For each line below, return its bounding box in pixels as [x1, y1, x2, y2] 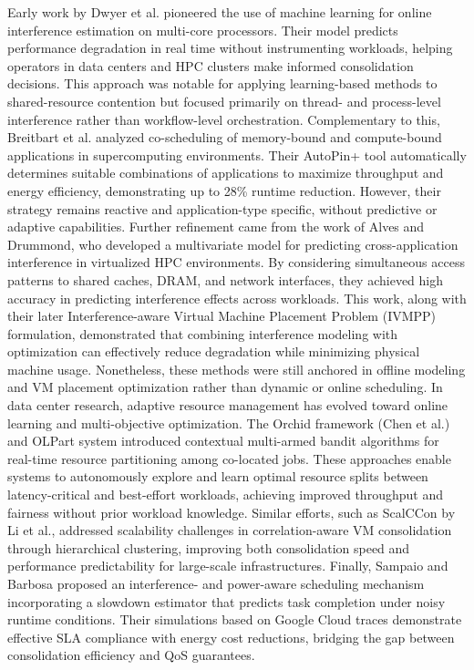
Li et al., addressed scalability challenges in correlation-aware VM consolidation [7, 521, 452, 540]
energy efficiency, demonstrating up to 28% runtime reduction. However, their [7, 180, 441, 200]
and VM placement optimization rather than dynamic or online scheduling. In [7, 377, 443, 397]
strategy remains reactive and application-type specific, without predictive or [7, 199, 438, 218]
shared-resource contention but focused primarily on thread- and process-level [7, 91, 441, 110]
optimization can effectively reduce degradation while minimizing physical [7, 342, 420, 361]
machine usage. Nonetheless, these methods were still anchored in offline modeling [7, 359, 466, 378]
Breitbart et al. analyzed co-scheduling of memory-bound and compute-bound [7, 128, 442, 147]
